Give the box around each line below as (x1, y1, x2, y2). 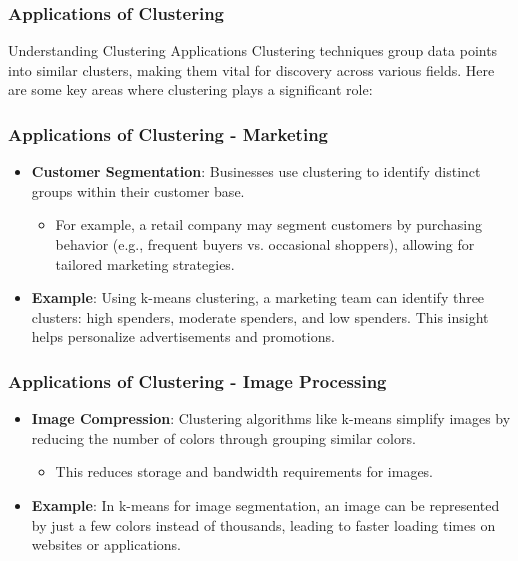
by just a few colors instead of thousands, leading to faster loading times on (31, 514, 496, 535)
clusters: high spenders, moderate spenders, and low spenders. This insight (31, 306, 489, 327)
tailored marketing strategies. (55, 253, 235, 274)
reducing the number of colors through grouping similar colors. (31, 427, 416, 448)
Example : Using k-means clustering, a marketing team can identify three (31, 287, 485, 308)
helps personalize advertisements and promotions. (31, 326, 335, 347)
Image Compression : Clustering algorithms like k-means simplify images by (31, 408, 511, 429)
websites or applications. (31, 534, 182, 555)
